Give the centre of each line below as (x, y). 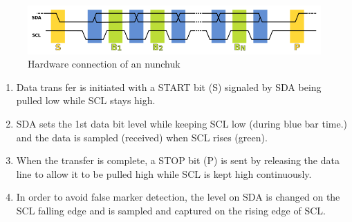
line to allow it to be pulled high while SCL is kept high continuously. (164, 173)
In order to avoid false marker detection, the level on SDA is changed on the (178, 197)
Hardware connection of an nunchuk (104, 64)
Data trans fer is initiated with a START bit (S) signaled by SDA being (169, 87)
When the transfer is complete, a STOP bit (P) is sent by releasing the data (178, 160)
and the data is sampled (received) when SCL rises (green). (142, 137)
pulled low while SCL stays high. (86, 100)
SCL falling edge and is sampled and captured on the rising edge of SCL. (171, 210)
